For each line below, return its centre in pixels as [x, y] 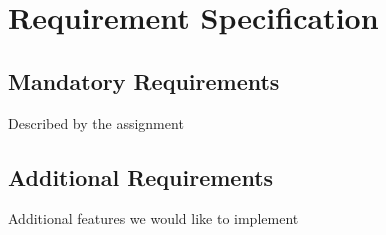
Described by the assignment [96, 122]
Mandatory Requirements [144, 80]
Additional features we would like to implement [153, 218]
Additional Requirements [141, 176]
